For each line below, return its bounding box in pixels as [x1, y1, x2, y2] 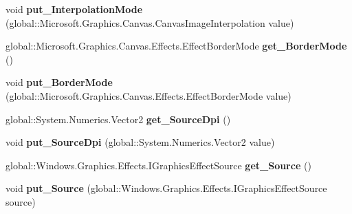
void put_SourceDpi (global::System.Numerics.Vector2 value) [5, 135, 275, 149]
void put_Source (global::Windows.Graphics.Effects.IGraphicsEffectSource [5, 181, 327, 195]
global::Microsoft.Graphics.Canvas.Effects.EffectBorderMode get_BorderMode [5, 39, 347, 53]
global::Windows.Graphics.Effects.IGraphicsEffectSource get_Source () [5, 158, 311, 172]
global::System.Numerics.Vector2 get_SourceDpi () [5, 111, 231, 126]
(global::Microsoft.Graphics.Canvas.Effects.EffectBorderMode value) [5, 88, 291, 103]
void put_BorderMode [5, 75, 113, 89]
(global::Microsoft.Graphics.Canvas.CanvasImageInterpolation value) [5, 15, 294, 30]
